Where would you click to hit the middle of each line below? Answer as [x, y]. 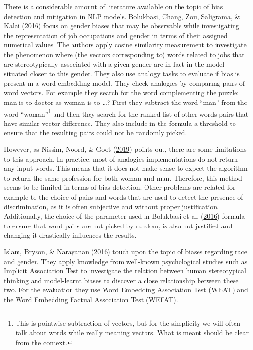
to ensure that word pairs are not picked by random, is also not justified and [118, 225]
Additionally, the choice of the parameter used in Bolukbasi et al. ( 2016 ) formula [125, 216]
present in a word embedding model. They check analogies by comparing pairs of [125, 83]
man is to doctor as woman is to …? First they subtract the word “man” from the [126, 102]
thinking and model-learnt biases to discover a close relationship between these [121, 280]
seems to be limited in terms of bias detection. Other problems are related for [120, 187]
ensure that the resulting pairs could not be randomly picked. [96, 133]
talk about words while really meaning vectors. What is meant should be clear [132, 333]
